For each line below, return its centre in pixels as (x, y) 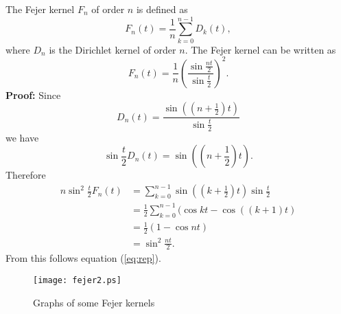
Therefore (26, 175)
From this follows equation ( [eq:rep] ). (83, 258)
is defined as (162, 9)
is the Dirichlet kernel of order (113, 49)
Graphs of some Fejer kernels (94, 302)
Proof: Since (33, 94)
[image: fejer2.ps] (77, 281)
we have (22, 137)
